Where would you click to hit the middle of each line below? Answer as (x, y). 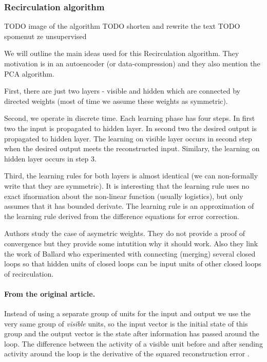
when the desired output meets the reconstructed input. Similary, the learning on (132, 148)
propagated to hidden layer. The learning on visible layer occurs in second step (128, 138)
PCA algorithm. (29, 73)
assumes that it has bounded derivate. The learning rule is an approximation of (129, 206)
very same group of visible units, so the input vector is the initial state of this (126, 323)
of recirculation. (29, 273)
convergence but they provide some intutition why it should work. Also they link (131, 243)
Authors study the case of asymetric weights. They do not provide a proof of (125, 233)
